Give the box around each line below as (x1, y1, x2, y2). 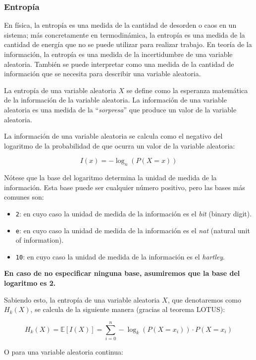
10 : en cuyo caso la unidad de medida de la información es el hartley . (15, 251, 225, 261)
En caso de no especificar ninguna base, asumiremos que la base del (4, 268, 240, 278)
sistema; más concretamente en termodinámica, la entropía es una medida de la (4, 29, 245, 40)
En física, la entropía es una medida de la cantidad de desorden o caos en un (4, 20, 237, 30)
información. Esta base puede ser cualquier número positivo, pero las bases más (4, 182, 245, 192)
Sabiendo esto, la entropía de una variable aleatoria (4, 294, 160, 305)
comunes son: (4, 192, 44, 202)
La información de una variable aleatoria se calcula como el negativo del (4, 131, 223, 141)
